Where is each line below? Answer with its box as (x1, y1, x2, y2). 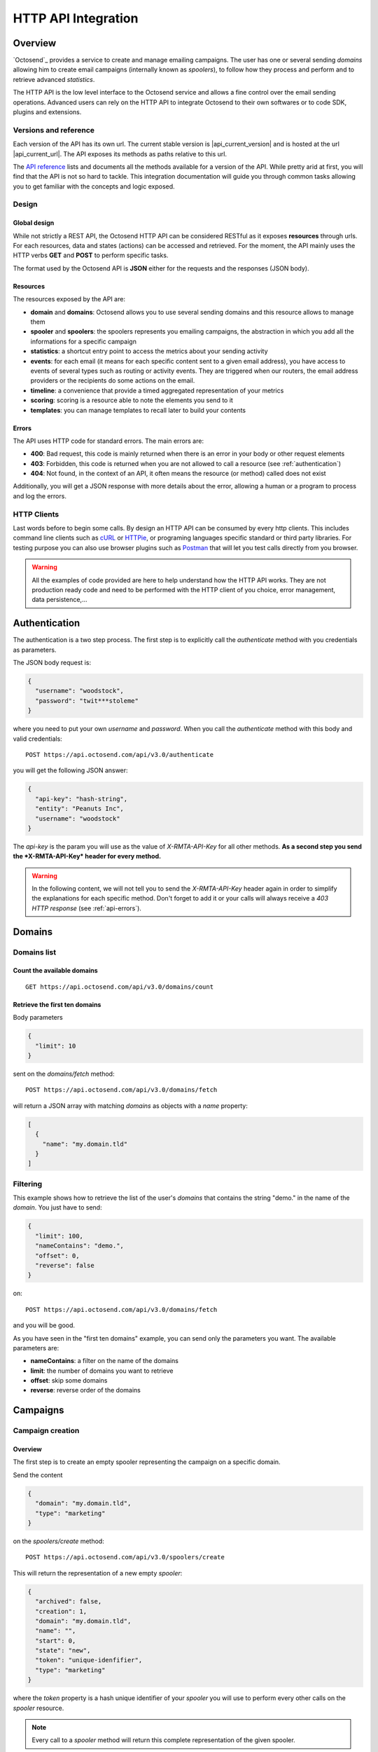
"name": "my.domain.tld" (42, 1140, 128, 1148)
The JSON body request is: (13, 659, 91, 667)
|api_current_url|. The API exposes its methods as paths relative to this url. (13, 149, 227, 158)
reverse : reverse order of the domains (30, 1386, 141, 1395)
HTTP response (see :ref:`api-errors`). (31, 904, 141, 912)
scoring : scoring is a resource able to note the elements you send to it (30, 396, 234, 404)
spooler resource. (13, 1704, 64, 1712)
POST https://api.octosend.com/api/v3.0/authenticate (25, 751, 213, 758)
